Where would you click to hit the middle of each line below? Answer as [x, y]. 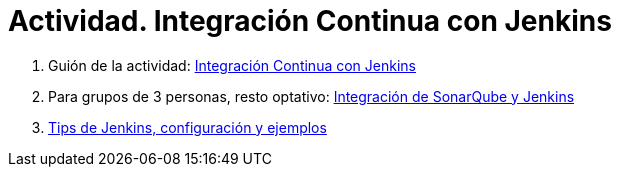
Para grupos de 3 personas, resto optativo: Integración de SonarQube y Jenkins [311, 96]
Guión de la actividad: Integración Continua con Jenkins [232, 65]
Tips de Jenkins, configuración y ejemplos [187, 127]
